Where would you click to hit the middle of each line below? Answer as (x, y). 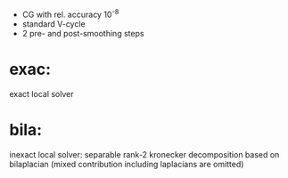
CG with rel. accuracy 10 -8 (70, 14)
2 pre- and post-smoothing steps (83, 33)
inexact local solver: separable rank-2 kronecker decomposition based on (144, 154)
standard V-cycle (54, 24)
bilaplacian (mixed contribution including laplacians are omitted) (127, 164)
